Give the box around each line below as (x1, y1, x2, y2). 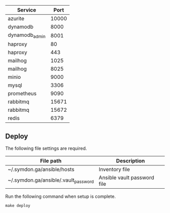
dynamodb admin (8, 31, 46, 39)
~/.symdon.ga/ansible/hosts (8, 166, 75, 173)
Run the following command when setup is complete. (5, 193, 116, 199)
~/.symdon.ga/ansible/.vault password (8, 177, 94, 185)
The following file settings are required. (5, 145, 87, 151)
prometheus (8, 90, 37, 97)
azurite (8, 15, 24, 22)
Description (116, 157, 145, 164)
